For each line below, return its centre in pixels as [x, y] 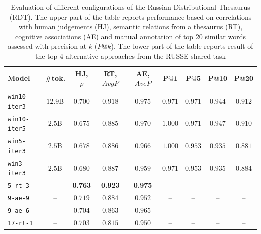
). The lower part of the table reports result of [182, 46]
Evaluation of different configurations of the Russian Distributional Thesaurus [130, 7]
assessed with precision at [47, 46]
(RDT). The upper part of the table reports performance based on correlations [130, 16]
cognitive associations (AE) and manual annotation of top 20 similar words [130, 36]
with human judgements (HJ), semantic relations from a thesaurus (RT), [130, 26]
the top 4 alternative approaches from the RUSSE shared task [130, 55]
